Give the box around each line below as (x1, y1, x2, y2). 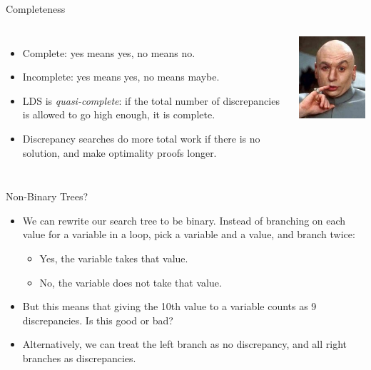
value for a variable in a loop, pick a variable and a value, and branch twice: (22, 227, 355, 242)
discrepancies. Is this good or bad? (22, 312, 173, 327)
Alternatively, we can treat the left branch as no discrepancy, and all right (22, 336, 347, 351)
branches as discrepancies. (22, 350, 136, 365)
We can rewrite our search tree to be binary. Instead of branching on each (22, 212, 346, 227)
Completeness (6, 1, 66, 16)
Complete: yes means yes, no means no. (22, 45, 195, 60)
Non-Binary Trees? (6, 189, 88, 204)
